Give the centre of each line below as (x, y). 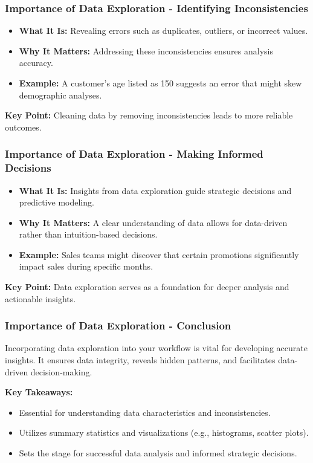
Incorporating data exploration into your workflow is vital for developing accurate (156, 348)
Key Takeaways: (39, 392)
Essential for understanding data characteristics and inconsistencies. (145, 412)
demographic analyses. (60, 95)
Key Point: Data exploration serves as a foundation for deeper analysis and (147, 287)
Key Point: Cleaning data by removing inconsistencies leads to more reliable (149, 115)
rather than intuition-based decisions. (88, 234)
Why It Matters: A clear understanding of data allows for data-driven (153, 222)
